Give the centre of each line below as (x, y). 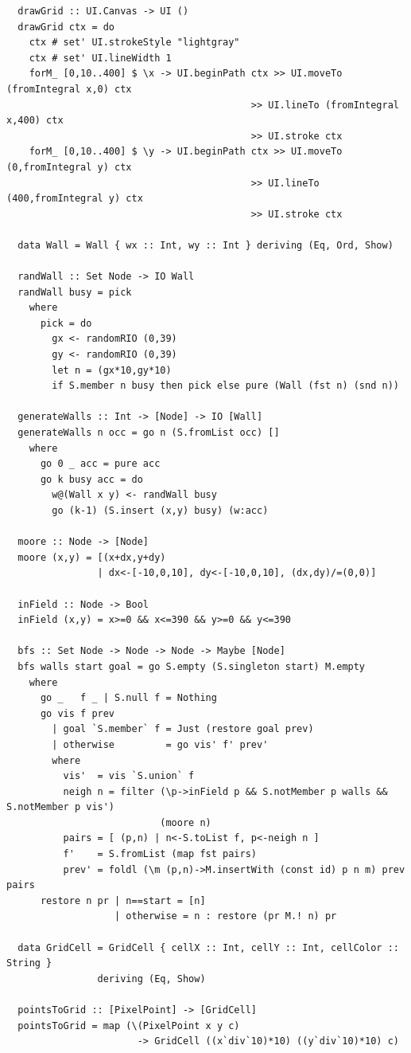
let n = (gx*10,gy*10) (112, 370)
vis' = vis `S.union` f (129, 776)
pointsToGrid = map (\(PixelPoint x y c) (129, 1026)
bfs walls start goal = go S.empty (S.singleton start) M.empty (192, 666)
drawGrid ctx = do (66, 27)
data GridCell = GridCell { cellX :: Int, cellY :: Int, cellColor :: (208, 947)
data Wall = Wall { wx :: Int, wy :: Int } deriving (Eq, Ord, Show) (205, 245)
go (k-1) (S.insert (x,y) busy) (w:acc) (160, 511)
